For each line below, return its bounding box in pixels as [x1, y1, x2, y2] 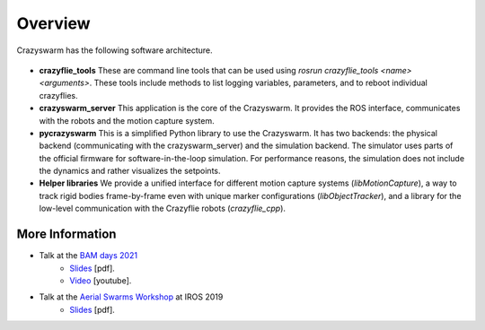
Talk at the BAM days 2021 [39, 250, 138, 261]
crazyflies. [39, 90, 78, 100]
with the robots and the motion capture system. [39, 115, 215, 126]
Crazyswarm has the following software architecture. [16, 45, 213, 56]
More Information [16, 227, 117, 242]
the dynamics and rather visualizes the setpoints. [39, 166, 221, 177]
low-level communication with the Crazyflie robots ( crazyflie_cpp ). [39, 203, 287, 214]
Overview [16, 13, 91, 33]
